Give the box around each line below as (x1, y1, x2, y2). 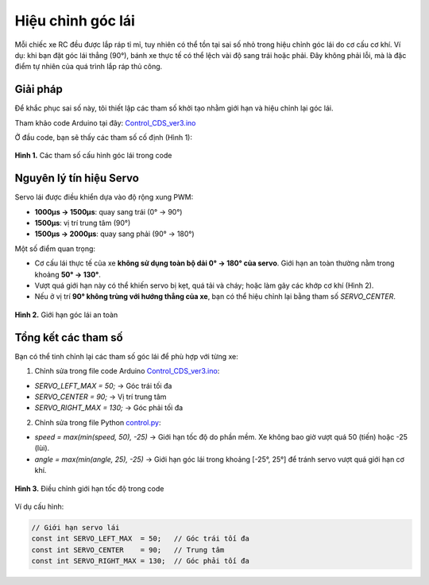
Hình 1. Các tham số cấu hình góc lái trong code (14, 151, 172, 161)
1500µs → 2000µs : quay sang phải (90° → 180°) (34, 229, 195, 238)
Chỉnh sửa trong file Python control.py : (34, 417, 161, 427)
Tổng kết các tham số (14, 331, 123, 344)
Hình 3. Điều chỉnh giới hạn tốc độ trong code (14, 483, 164, 493)
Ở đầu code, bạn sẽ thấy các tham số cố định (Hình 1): (14, 133, 192, 142)
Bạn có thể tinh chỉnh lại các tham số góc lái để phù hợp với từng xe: (14, 351, 238, 361)
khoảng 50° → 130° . (34, 269, 101, 279)
